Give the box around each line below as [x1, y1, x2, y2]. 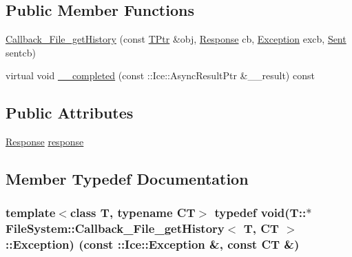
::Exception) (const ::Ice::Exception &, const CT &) [6, 236, 300, 253]
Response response [6, 134, 84, 149]
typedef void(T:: [214, 204, 307, 221]
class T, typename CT [70, 204, 196, 221]
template [6, 204, 56, 221]
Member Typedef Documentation [6, 168, 249, 189]
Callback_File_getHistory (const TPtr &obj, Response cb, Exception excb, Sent [6, 32, 346, 46]
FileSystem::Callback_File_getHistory [6, 220, 225, 237]
